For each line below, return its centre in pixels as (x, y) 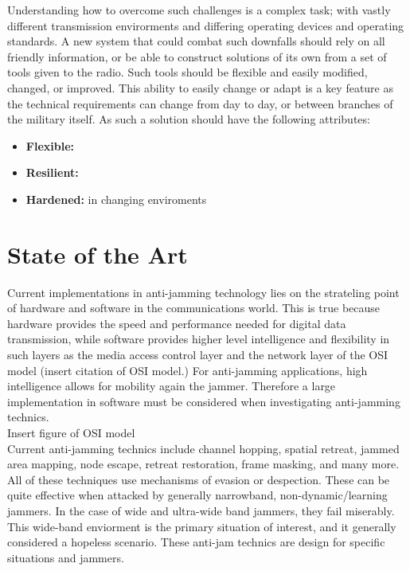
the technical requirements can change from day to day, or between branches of (200, 103)
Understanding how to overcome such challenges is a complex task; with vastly (199, 10)
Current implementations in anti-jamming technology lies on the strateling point (203, 292)
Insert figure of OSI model (71, 432)
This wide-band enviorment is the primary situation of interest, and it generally (202, 526)
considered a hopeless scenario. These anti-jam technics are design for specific (196, 542)
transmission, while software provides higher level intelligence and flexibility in (199, 339)
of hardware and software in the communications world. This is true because (194, 308)
